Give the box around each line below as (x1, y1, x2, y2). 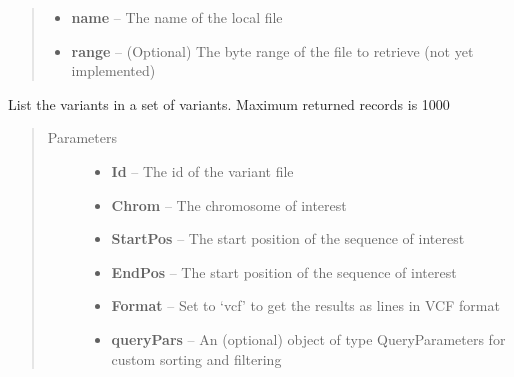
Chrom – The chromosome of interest (111, 194, 347, 215)
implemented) (71, 60, 156, 81)
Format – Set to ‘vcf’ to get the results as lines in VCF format (111, 295, 500, 316)
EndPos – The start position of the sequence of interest (111, 261, 457, 282)
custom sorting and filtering (111, 348, 282, 369)
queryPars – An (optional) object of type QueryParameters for (111, 328, 506, 349)
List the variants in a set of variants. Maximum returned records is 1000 (8, 93, 450, 114)
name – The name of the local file (71, 7, 283, 27)
